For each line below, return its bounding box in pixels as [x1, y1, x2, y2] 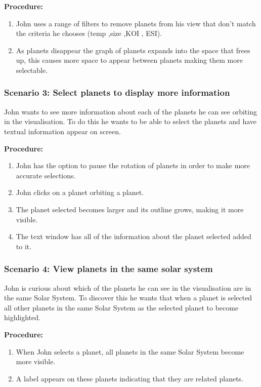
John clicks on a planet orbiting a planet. [16, 187, 144, 198]
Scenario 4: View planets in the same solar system [4, 262, 213, 275]
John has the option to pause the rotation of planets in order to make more [16, 160, 250, 171]
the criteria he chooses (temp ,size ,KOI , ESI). [16, 28, 162, 38]
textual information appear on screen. [4, 126, 121, 136]
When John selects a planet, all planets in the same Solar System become [16, 346, 244, 357]
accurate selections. [16, 170, 76, 180]
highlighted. [4, 312, 40, 323]
